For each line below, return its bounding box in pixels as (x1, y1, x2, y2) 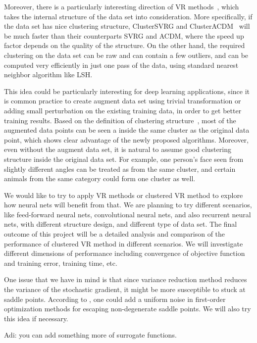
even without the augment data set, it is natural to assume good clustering (4, 144, 231, 154)
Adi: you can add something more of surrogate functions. (4, 330, 177, 340)
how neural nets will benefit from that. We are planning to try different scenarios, (4, 199, 252, 210)
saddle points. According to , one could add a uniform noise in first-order (4, 294, 226, 304)
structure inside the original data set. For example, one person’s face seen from (4, 153, 244, 164)
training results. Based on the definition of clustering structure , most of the (4, 115, 236, 125)
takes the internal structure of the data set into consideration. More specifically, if (4, 11, 253, 21)
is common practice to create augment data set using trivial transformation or (4, 96, 241, 106)
